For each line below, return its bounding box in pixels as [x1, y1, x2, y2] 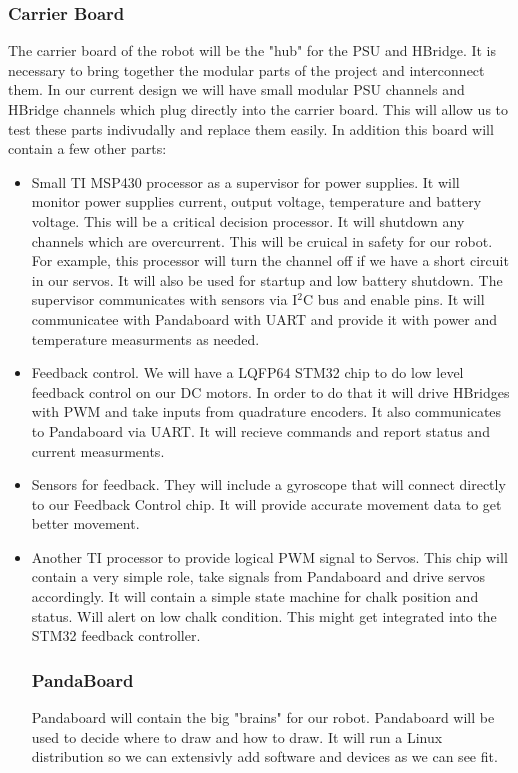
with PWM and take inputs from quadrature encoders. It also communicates [31, 401, 502, 422]
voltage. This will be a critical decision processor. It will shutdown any [31, 210, 465, 231]
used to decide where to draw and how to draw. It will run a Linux [31, 726, 443, 747]
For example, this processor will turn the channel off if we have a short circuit [31, 250, 509, 271]
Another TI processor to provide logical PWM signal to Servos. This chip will [31, 546, 508, 567]
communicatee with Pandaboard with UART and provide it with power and [31, 308, 498, 329]
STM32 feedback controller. [31, 625, 201, 646]
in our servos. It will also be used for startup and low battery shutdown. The [31, 269, 503, 290]
